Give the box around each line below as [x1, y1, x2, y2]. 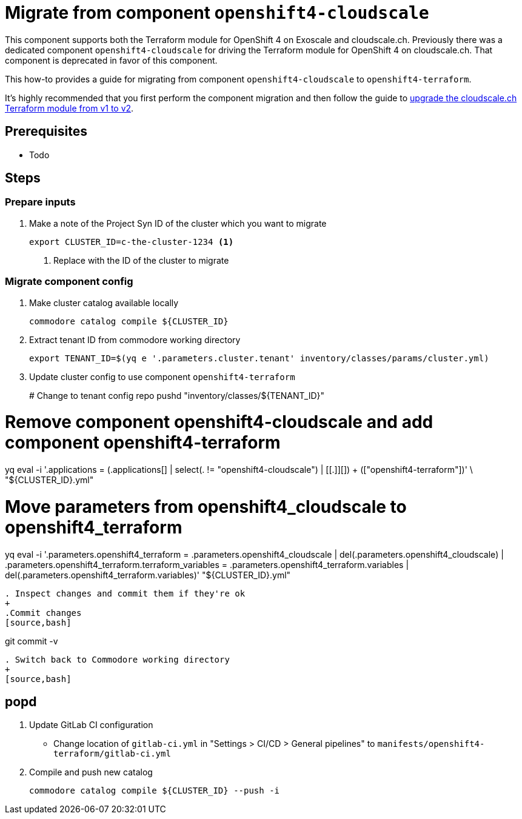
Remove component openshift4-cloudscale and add [5, 412, 433, 433]
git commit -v [5, 635, 58, 646]
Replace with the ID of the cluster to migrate [53, 255, 229, 266]
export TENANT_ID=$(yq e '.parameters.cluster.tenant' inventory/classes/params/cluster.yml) [29, 353, 489, 363]
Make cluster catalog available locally [29, 297, 179, 308]
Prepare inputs [5, 196, 76, 209]
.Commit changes [5, 607, 82, 618]
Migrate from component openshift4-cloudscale [5, 2, 429, 23]
